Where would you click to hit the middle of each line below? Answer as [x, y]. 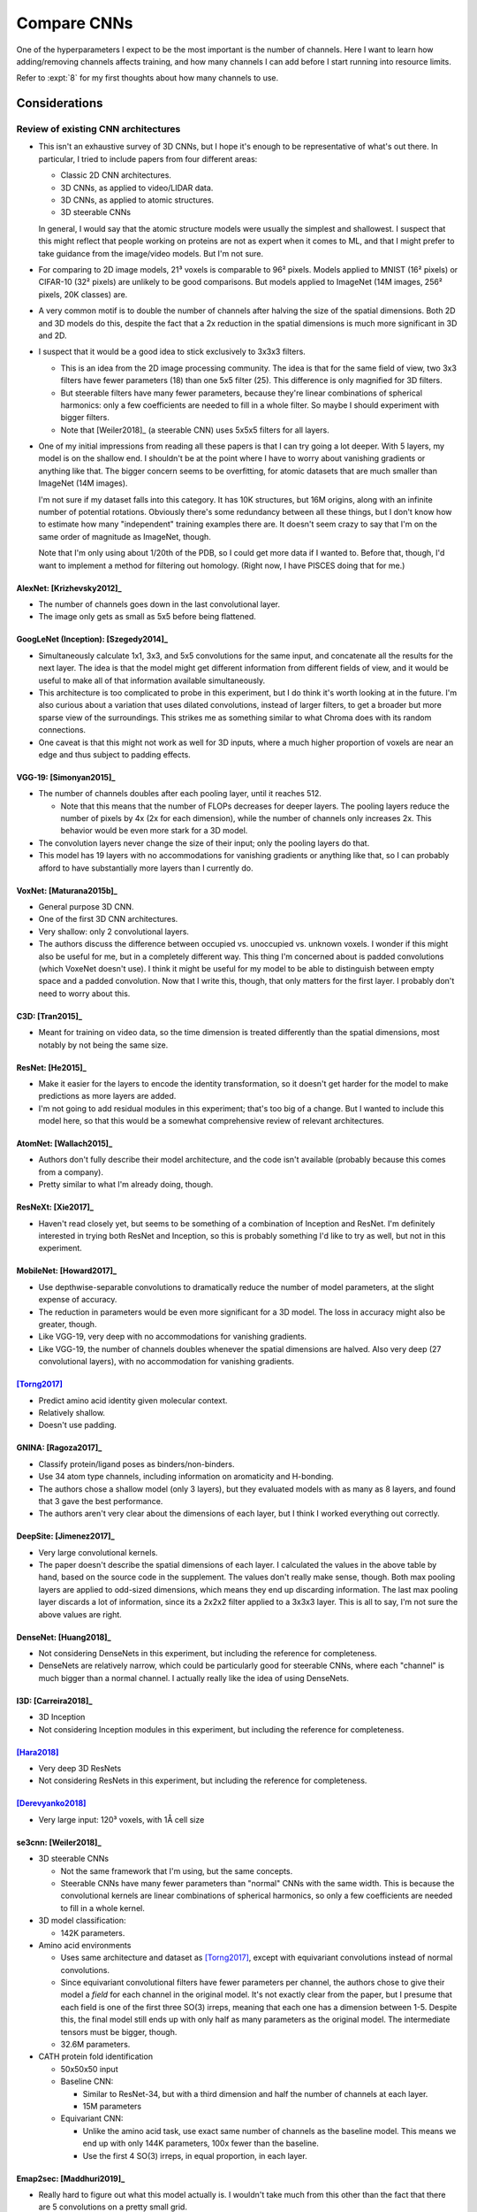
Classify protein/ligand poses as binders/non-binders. [136, 1463]
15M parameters [112, 2106]
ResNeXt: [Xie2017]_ [55, 1207]
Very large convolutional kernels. [98, 1552]
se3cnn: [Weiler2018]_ [59, 1842]
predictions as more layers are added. [107, 1096]
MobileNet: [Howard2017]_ [67, 1271]
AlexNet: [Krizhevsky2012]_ [69, 588]
